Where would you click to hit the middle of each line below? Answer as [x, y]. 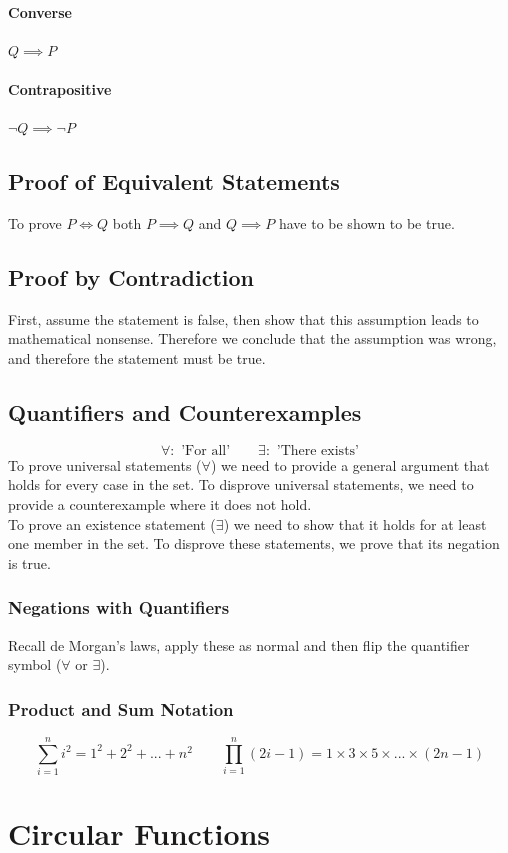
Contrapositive [60, 88]
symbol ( [35, 664]
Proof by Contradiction [131, 276]
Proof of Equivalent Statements [174, 181]
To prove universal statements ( [105, 464]
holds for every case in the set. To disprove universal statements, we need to [241, 484]
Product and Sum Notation [121, 708]
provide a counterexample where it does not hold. [160, 503]
